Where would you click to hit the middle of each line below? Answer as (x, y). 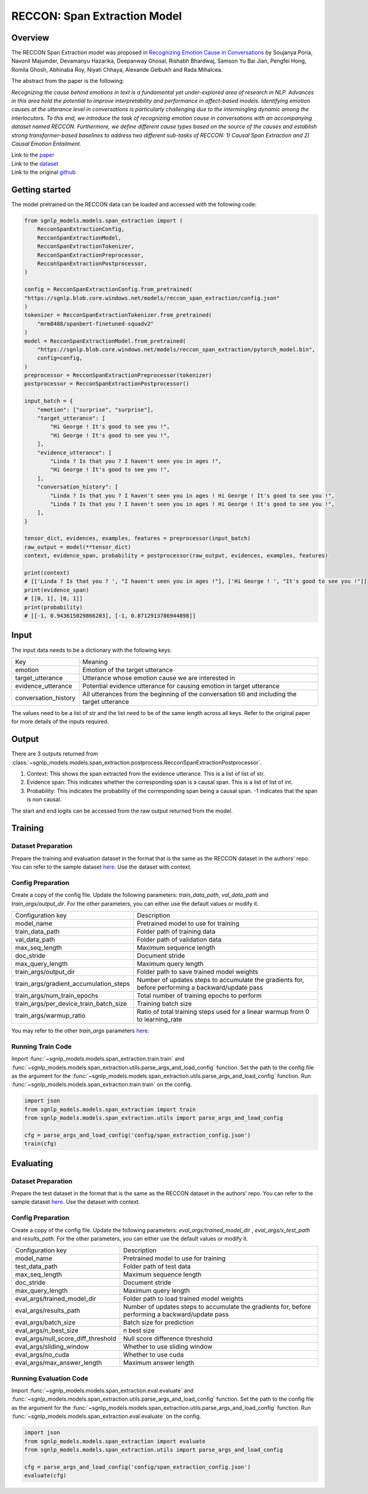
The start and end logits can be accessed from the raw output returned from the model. (122, 811)
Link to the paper (33, 155)
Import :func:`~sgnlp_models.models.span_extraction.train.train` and (98, 1059)
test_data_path (36, 1266)
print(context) (47, 573)
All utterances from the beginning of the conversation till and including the (190, 694)
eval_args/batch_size (45, 1323)
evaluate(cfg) (45, 1476)
